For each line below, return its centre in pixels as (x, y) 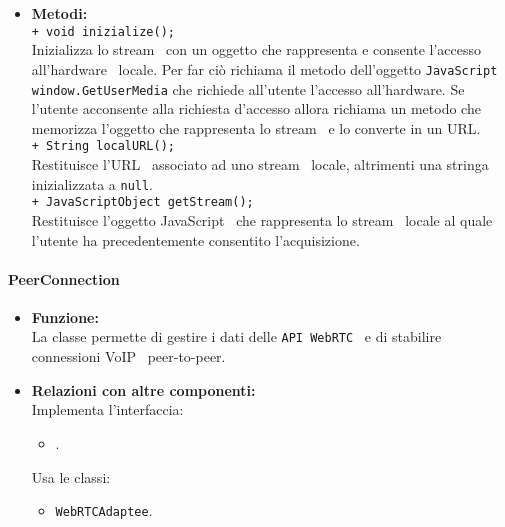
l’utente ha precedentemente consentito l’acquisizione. (195, 239)
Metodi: (59, 13)
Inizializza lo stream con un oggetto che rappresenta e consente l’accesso (256, 49)
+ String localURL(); (103, 146)
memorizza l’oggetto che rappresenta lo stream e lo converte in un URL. (256, 127)
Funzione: (65, 316)
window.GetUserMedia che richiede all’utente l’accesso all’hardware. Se (248, 88)
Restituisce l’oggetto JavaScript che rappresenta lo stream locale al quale (262, 219)
